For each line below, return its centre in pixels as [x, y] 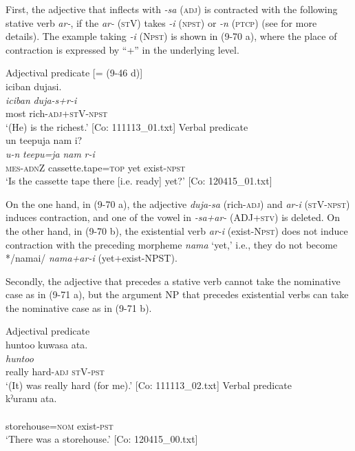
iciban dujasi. [34, 86]
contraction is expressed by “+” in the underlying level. [122, 49]
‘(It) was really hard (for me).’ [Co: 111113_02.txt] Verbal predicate [149, 385]
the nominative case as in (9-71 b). [79, 307]
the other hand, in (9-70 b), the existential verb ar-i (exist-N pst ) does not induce [177, 230]
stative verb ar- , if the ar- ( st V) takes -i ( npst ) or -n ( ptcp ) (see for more [161, 22]
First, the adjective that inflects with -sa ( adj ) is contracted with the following [172, 9]
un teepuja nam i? [44, 140]
